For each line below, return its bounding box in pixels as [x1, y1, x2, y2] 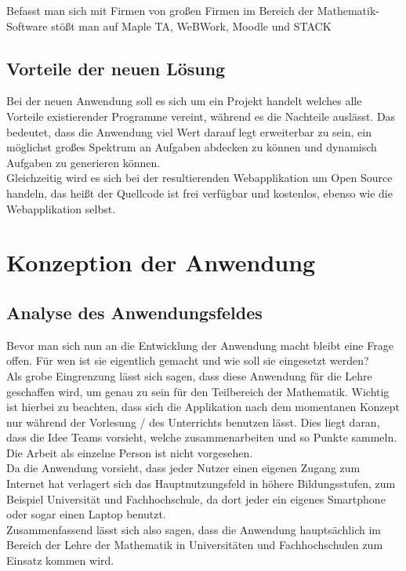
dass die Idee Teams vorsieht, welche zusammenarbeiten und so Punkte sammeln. [6, 429, 397, 446]
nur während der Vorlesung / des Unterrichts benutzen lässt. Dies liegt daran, [6, 413, 380, 430]
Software [6, 17, 48, 34]
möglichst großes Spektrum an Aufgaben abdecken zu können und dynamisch [6, 139, 377, 155]
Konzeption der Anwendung [6, 246, 316, 278]
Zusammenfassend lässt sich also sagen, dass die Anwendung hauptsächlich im [6, 521, 381, 537]
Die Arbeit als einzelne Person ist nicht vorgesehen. [6, 444, 253, 460]
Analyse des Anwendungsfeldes [6, 300, 263, 324]
